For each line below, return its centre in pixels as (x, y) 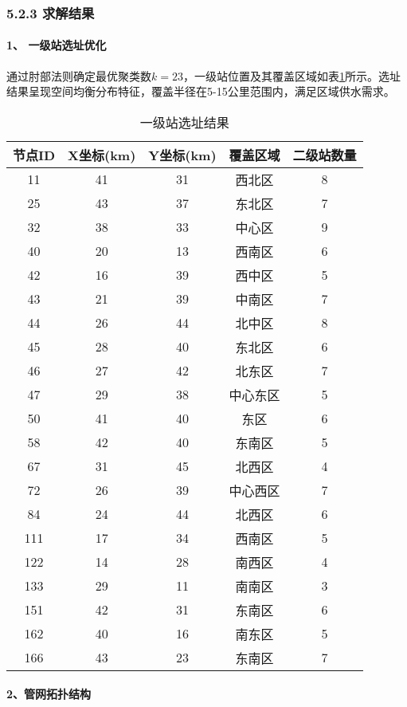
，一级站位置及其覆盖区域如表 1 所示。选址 (292, 75)
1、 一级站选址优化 (57, 45)
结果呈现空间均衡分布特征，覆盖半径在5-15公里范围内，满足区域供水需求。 (201, 91)
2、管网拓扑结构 (49, 694)
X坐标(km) (102, 155)
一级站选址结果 (184, 122)
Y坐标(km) (182, 155)
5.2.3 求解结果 (51, 12)
